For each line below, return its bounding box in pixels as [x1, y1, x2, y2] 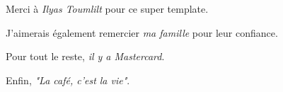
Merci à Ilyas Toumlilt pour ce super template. [6, 1, 209, 16]
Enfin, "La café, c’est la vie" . [6, 72, 130, 87]
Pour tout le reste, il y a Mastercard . [6, 49, 165, 64]
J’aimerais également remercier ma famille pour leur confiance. [6, 25, 278, 40]
